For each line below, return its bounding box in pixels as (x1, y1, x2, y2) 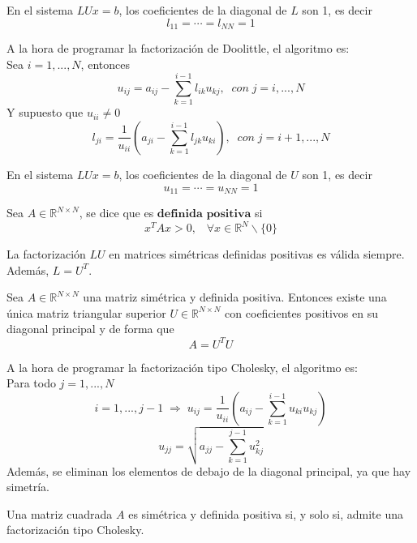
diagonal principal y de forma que (6, 320, 174, 337)
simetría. (6, 478, 50, 495)
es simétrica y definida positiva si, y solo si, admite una (128, 505, 404, 522)
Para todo (6, 374, 56, 391)
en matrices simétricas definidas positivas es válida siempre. (109, 246, 405, 263)
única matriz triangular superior (6, 304, 166, 321)
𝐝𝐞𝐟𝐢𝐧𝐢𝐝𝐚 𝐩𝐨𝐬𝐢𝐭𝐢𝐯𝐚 (157, 208, 251, 220)
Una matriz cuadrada (6, 505, 113, 522)
